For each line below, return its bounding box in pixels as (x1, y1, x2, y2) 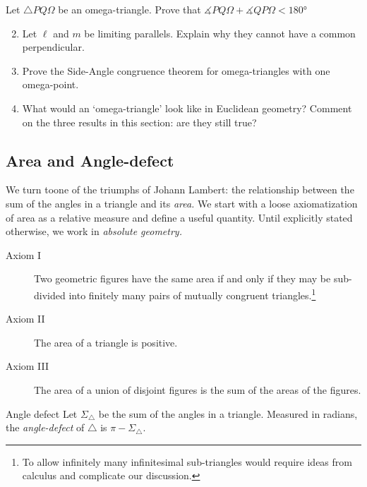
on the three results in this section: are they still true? (22, 114, 257, 129)
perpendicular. (22, 40, 85, 54)
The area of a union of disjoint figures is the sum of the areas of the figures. (34, 382, 361, 397)
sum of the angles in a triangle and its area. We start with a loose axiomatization (6, 196, 358, 210)
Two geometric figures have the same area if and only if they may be (34, 271, 331, 286)
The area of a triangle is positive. (34, 335, 178, 349)
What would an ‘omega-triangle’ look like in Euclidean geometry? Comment (22, 100, 352, 115)
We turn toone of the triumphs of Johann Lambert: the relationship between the (6, 182, 354, 197)
